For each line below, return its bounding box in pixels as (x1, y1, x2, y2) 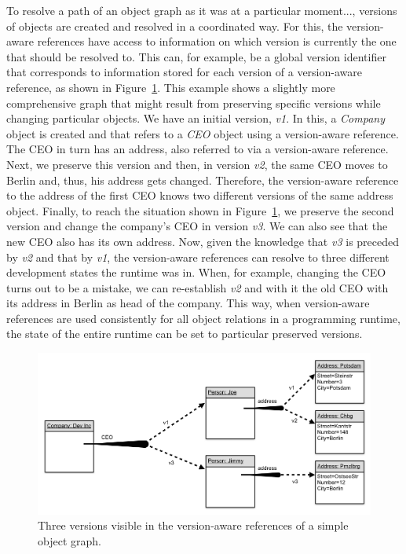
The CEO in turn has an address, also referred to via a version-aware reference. (6, 141, 389, 157)
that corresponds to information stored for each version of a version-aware (6, 64, 362, 80)
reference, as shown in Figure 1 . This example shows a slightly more (6, 79, 335, 95)
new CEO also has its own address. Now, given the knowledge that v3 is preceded (6, 233, 400, 249)
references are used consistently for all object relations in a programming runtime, (6, 310, 401, 326)
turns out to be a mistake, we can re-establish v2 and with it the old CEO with (6, 279, 389, 295)
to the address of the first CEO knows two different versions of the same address (6, 187, 393, 204)
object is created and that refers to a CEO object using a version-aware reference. (6, 125, 399, 141)
